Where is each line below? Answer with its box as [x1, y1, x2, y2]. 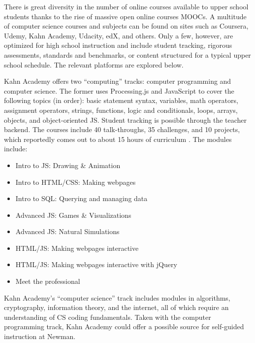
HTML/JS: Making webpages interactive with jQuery [15, 259, 177, 270]
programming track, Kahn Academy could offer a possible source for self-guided [4, 321, 244, 332]
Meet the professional [15, 276, 80, 286]
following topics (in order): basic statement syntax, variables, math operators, [4, 95, 238, 105]
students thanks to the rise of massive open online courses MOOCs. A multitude [4, 11, 247, 21]
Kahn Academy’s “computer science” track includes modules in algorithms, [4, 292, 230, 303]
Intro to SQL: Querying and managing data [15, 193, 148, 204]
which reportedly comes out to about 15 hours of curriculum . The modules [4, 134, 232, 144]
